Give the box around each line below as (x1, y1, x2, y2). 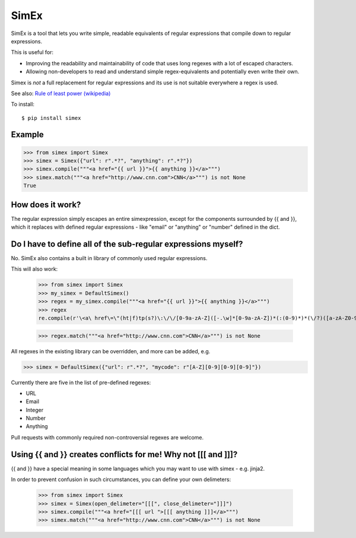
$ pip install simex (21, 115, 81, 121)
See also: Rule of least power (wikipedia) (11, 90, 111, 97)
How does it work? (11, 200, 81, 210)
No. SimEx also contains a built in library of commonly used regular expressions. (11, 255, 208, 262)
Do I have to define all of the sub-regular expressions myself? (11, 239, 243, 249)
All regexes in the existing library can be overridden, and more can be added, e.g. (11, 347, 211, 355)
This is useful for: (11, 49, 53, 56)
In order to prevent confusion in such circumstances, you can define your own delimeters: (11, 476, 231, 483)
